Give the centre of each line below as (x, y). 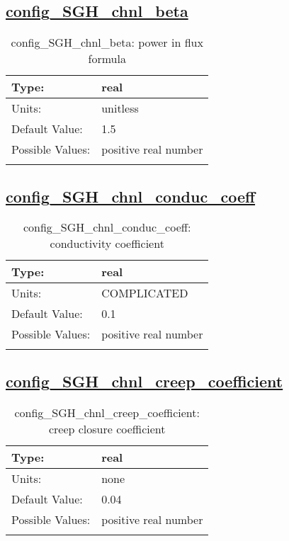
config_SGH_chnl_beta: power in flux (107, 42)
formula (107, 59)
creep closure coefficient (107, 428)
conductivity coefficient (107, 244)
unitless (120, 108)
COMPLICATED (145, 293)
